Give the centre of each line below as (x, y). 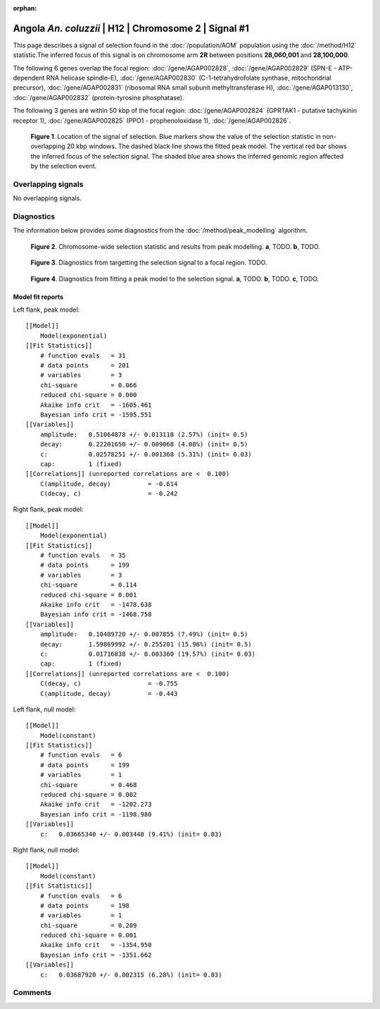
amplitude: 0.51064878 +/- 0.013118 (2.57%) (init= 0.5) (144, 434)
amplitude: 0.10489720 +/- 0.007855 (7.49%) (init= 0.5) (144, 634)
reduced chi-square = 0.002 (88, 795)
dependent (29, 78)
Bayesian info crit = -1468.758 (96, 614)
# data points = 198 (85, 905)
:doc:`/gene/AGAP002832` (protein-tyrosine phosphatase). (99, 97)
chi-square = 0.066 (88, 385)
